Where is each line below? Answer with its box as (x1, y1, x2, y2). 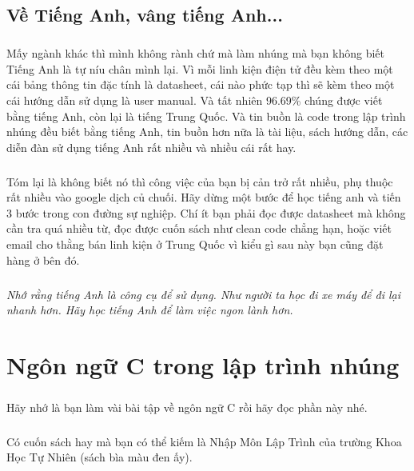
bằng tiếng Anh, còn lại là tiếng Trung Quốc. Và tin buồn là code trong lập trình (6, 107, 406, 124)
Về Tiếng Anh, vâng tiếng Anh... (6, 2, 283, 27)
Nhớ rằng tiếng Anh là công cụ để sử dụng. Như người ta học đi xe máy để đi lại (6, 285, 401, 302)
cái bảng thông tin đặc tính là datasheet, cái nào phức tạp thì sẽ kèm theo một (6, 76, 395, 93)
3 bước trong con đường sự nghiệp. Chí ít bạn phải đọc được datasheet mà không (6, 204, 406, 221)
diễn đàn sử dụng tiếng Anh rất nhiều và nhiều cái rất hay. (6, 138, 297, 155)
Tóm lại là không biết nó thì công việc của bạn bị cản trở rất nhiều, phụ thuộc (6, 173, 393, 190)
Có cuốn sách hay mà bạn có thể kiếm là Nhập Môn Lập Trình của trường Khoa (6, 433, 402, 449)
